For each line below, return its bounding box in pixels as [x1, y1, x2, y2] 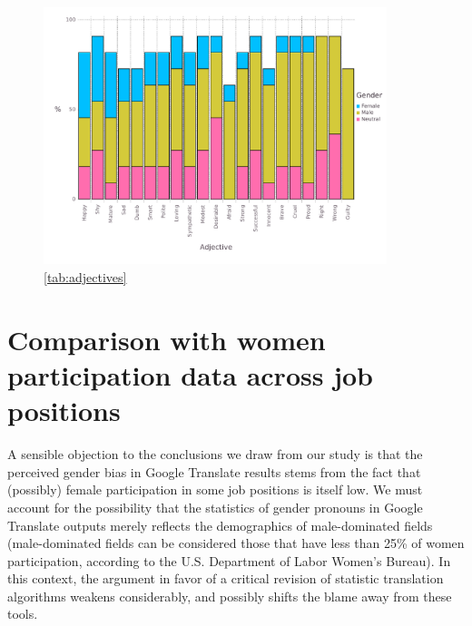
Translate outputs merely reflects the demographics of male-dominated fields [7, 515, 433, 534]
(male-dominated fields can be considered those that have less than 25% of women [7, 533, 465, 553]
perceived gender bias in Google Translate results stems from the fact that [7, 462, 421, 481]
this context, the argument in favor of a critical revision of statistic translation [7, 569, 444, 588]
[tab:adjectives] [44, 268, 127, 287]
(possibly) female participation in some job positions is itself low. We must [7, 480, 423, 499]
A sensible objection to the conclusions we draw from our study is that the [7, 445, 423, 464]
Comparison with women [7, 320, 326, 357]
